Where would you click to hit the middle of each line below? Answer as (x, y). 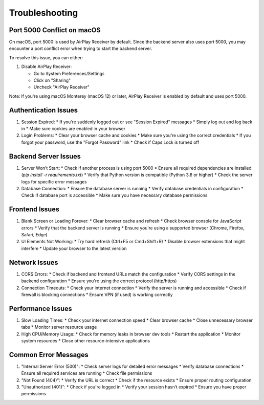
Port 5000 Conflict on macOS (55, 30)
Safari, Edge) (34, 235)
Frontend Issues (34, 210)
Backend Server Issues (45, 156)
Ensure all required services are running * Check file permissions (87, 373)
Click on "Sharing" (52, 80)
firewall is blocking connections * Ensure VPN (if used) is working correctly (97, 294)
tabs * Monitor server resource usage (59, 327)
